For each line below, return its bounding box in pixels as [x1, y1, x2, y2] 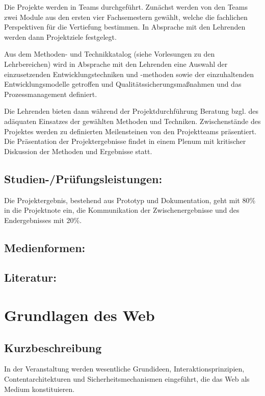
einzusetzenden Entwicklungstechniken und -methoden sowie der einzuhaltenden [4, 68, 254, 79]
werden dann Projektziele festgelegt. [4, 31, 117, 42]
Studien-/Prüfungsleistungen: [4, 170, 163, 186]
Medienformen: [4, 239, 86, 255]
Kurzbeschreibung [4, 339, 102, 355]
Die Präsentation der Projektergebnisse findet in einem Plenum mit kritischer [4, 136, 246, 146]
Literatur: [4, 269, 57, 285]
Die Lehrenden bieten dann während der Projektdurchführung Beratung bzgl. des [4, 106, 258, 116]
